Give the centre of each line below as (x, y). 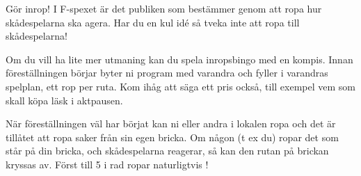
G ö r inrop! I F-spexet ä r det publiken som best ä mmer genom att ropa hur (164, 8)
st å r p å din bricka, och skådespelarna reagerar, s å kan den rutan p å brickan (167, 151)
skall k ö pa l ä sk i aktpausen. (64, 100)
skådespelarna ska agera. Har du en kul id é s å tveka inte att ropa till (153, 22)
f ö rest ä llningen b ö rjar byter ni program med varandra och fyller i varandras (167, 73)
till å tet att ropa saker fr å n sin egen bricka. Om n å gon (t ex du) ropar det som (172, 137)
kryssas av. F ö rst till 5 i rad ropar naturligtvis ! (107, 164)
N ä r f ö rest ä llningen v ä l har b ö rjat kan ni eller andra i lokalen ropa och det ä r (171, 123)
